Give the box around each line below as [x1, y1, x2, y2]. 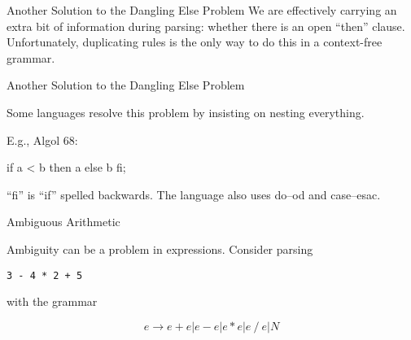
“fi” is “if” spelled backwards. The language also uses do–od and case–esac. [7, 185, 381, 203]
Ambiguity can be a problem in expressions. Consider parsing [7, 240, 313, 257]
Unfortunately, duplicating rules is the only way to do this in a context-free [7, 33, 383, 50]
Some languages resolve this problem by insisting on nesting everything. [7, 103, 365, 120]
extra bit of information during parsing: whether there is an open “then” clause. [7, 17, 405, 34]
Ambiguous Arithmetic [7, 213, 120, 230]
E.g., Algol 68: [7, 131, 78, 148]
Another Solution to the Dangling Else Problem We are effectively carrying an [7, 2, 397, 18]
